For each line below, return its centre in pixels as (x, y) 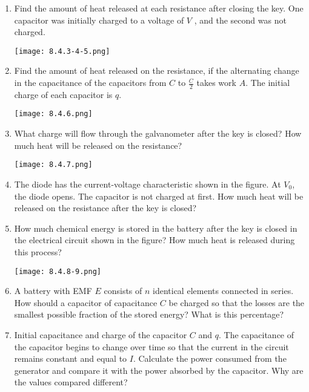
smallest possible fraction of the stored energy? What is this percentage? (149, 314)
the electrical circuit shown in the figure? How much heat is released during (154, 240)
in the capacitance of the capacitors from (90, 83)
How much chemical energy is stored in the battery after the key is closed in (156, 228)
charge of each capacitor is (63, 94)
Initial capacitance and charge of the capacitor (101, 334)
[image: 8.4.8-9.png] (58, 271)
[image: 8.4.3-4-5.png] (62, 51)
